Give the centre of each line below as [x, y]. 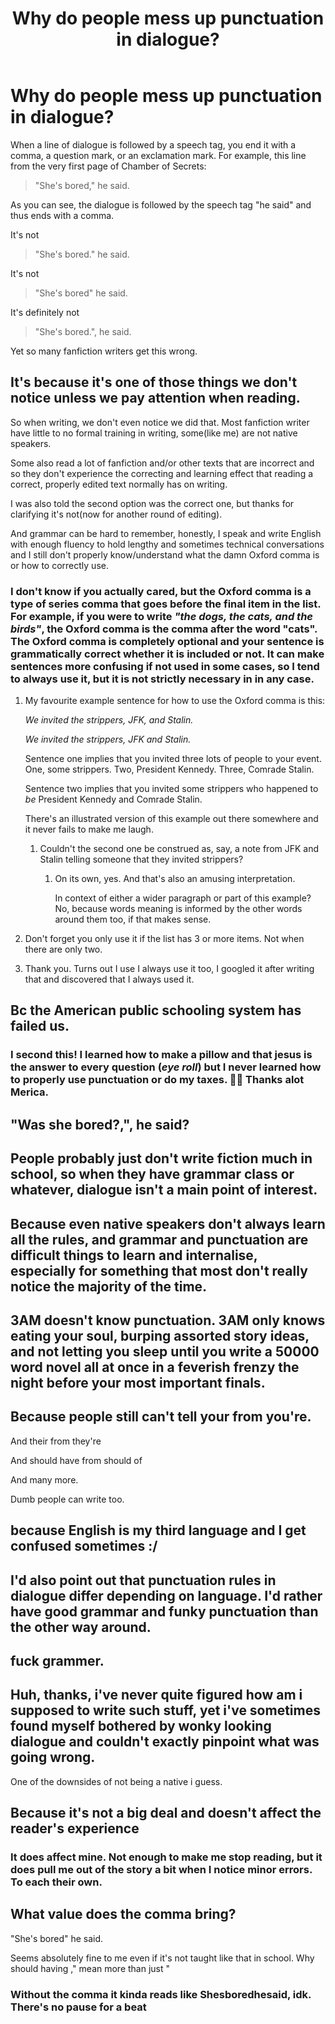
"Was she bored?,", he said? [100, 1124]
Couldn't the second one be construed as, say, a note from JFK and [179, 849]
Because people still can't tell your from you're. [161, 1417]
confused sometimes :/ [84, 1546]
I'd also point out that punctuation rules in [143, 1580]
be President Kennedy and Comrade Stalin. [113, 799]
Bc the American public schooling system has [156, 1010]
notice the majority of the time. [109, 1286]
